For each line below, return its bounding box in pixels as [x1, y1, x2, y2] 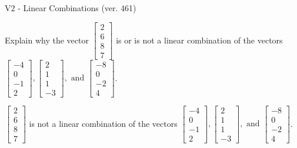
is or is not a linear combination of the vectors [116, 33, 283, 46]
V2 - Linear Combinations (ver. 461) [5, 2, 136, 14]
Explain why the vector [5, 33, 89, 46]
